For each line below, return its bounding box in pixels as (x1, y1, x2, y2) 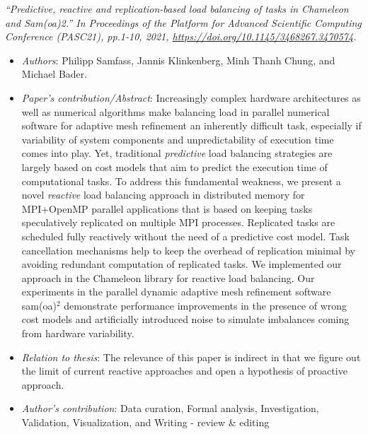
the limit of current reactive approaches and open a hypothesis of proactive (21, 363, 347, 378)
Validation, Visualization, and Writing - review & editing (21, 415, 270, 430)
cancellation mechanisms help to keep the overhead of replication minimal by (21, 242, 355, 257)
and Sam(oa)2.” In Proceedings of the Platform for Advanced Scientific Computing (5, 15, 362, 30)
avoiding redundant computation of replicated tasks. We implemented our (21, 257, 342, 271)
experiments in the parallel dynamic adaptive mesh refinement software (21, 284, 331, 299)
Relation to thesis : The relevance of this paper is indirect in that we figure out (21, 349, 361, 364)
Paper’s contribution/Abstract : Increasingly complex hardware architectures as (21, 90, 361, 105)
